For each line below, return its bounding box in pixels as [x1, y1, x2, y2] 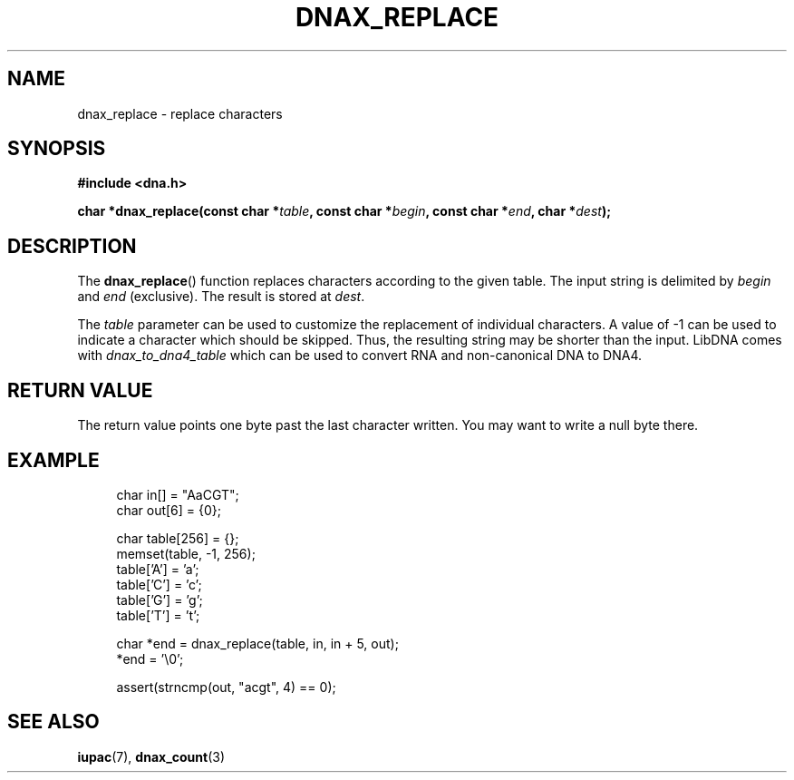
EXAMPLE [7, 448, 100, 472]
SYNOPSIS [7, 137, 106, 161]
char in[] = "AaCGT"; [116, 486, 239, 502]
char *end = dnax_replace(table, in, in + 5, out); [116, 635, 399, 651]
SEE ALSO [7, 710, 100, 734]
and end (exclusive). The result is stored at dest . [77, 288, 365, 305]
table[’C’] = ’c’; [116, 576, 202, 592]
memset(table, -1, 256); [116, 545, 256, 561]
